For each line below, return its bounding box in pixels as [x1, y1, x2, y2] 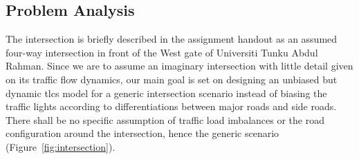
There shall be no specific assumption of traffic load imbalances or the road [6, 112, 324, 127]
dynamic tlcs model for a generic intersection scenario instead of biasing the [6, 85, 327, 100]
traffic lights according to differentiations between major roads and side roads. [6, 99, 337, 114]
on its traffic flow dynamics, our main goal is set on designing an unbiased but [6, 72, 338, 86]
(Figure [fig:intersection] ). [6, 139, 116, 153]
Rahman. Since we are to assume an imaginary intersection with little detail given [6, 59, 353, 73]
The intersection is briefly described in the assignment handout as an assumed [6, 32, 338, 46]
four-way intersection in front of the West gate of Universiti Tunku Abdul [6, 45, 318, 59]
